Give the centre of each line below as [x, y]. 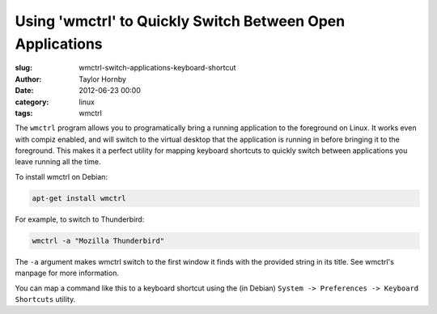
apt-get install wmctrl [79, 198]
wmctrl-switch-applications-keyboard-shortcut [157, 68]
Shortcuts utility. [45, 299]
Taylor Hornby [103, 79]
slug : [23, 68]
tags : [24, 112]
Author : [28, 79]
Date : [24, 91]
